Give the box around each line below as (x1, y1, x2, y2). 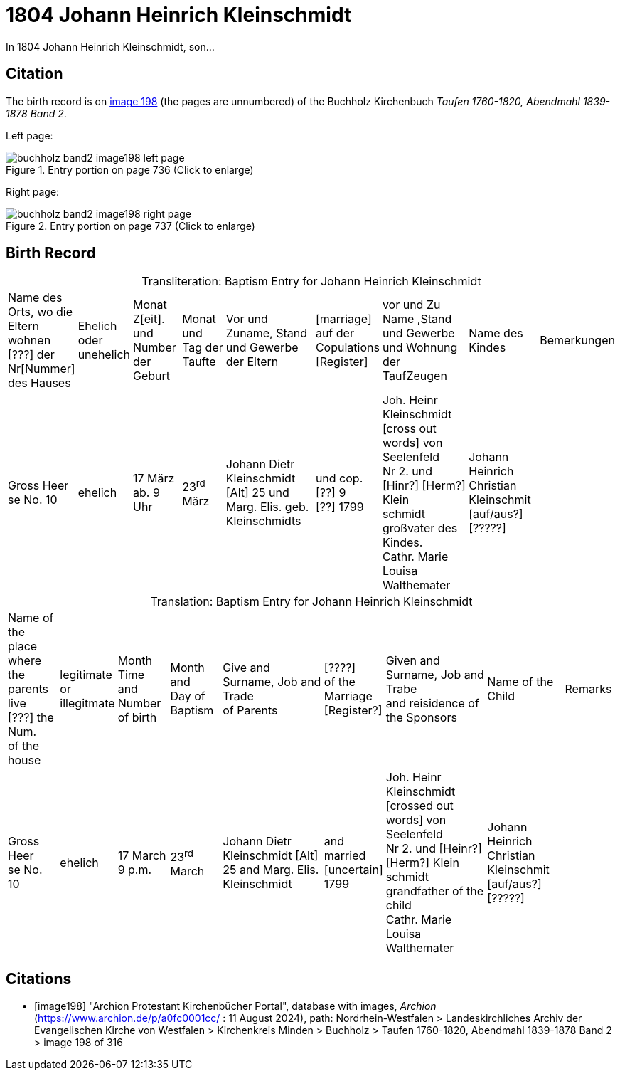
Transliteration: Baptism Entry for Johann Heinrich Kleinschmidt (141, 274, 481, 289)
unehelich (77, 347, 131, 362)
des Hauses (8, 376, 71, 391)
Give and (223, 660, 270, 675)
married (324, 848, 366, 863)
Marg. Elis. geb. (225, 500, 309, 515)
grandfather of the (385, 884, 484, 899)
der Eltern (225, 354, 279, 369)
